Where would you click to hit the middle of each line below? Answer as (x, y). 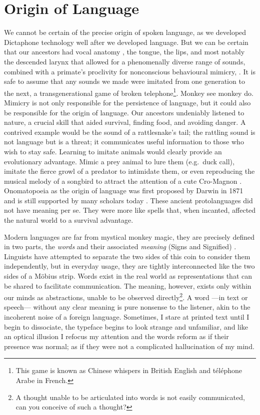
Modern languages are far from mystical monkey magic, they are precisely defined (129, 236)
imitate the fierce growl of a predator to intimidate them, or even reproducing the (129, 171)
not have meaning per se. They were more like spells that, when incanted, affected (130, 210)
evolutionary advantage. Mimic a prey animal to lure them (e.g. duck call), (119, 161)
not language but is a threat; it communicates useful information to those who (124, 142)
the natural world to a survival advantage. (69, 220)
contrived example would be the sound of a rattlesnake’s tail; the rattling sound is (130, 132)
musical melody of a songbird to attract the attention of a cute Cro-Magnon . (123, 181)
